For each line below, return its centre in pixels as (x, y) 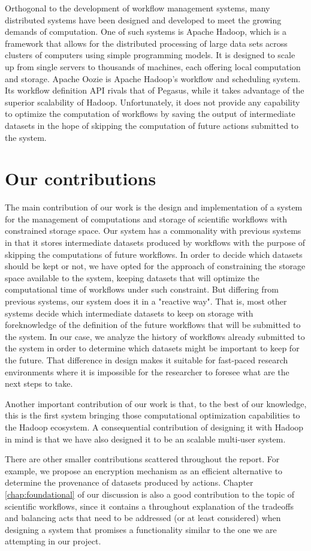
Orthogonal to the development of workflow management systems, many (138, 8)
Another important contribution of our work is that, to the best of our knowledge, (156, 403)
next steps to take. (39, 383)
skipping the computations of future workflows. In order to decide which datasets (154, 254)
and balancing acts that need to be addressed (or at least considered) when (143, 518)
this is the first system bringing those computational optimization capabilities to (153, 415)
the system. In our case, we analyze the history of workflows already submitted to (155, 336)
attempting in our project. (53, 541)
